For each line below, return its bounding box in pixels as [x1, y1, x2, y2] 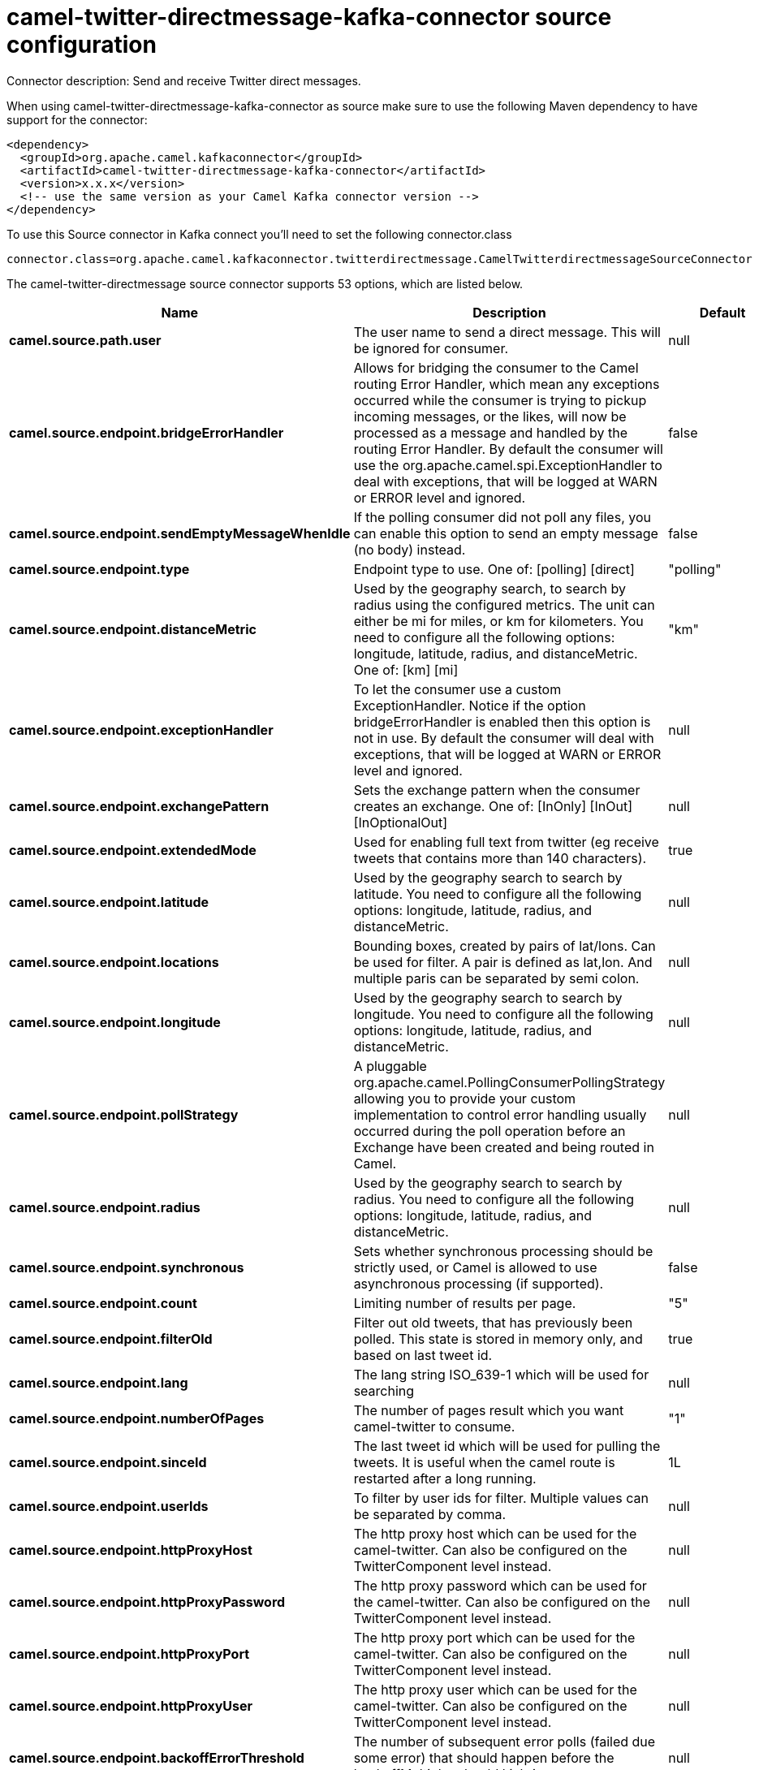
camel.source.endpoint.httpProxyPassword [9, 1593, 286, 1610]
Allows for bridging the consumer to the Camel [353, 359, 639, 376]
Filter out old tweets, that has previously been [353, 1314, 633, 1331]
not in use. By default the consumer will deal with [353, 729, 654, 746]
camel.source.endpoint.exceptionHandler [9, 721, 274, 738]
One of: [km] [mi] [353, 661, 459, 678]
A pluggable [353, 1057, 427, 1074]
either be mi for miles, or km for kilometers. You [353, 612, 644, 629]
